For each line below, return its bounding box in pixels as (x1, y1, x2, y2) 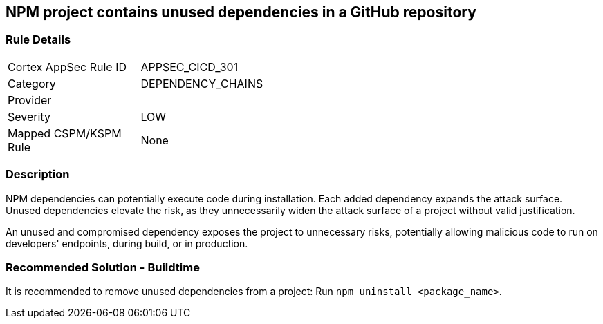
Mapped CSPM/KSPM (8, 126, 122, 140)
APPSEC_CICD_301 (140, 59, 239, 74)
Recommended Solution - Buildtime (6, 260, 200, 274)
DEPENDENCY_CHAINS (140, 76, 263, 90)
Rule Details (6, 32, 71, 47)
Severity (8, 109, 50, 124)
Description (6, 167, 70, 182)
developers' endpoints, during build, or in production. (6, 237, 248, 249)
